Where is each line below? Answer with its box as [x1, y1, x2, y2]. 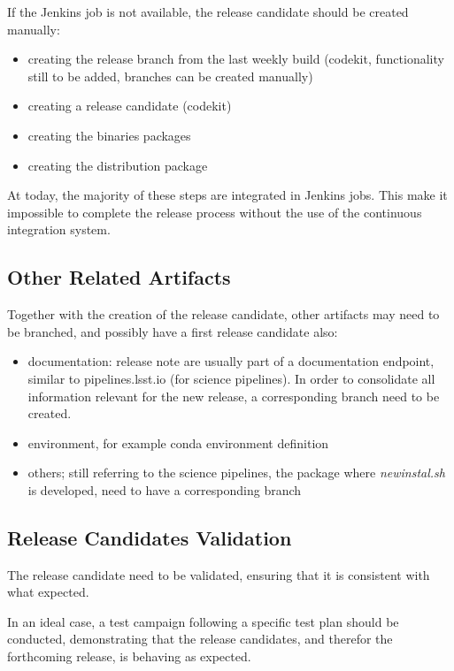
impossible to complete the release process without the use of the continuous [7, 202, 422, 221]
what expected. [7, 583, 89, 601]
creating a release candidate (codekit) [27, 96, 232, 115]
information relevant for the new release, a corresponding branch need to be [27, 386, 440, 405]
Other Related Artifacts [7, 263, 231, 291]
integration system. [7, 220, 111, 239]
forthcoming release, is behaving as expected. [7, 647, 251, 666]
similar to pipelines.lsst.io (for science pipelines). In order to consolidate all [27, 369, 435, 387]
